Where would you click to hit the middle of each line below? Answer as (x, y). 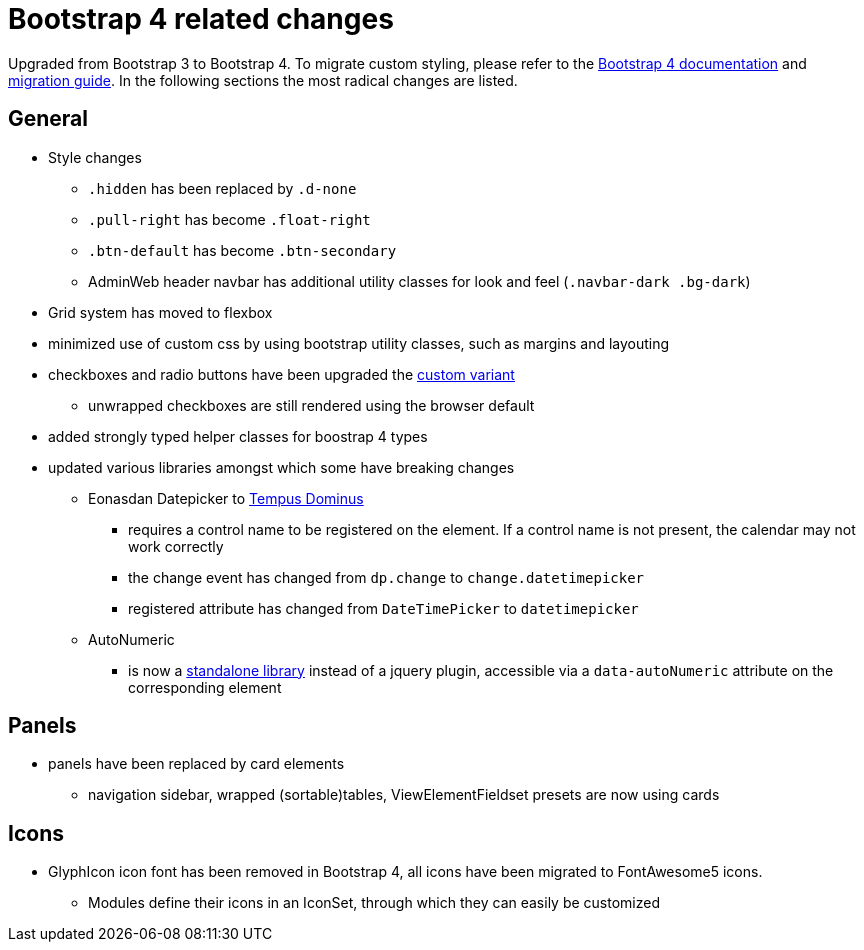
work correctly (176, 546)
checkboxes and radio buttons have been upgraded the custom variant (281, 374)
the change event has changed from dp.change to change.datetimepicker (386, 577)
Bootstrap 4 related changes (201, 19)
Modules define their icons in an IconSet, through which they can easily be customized (374, 903)
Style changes (95, 157)
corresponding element (205, 687)
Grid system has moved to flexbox (160, 312)
